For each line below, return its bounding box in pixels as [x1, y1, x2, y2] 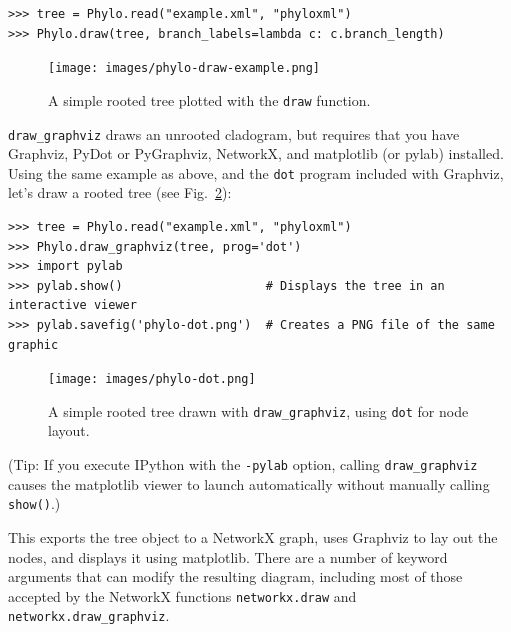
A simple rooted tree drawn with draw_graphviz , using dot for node [48, 400, 469, 421]
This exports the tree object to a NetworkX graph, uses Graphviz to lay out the [8, 526, 498, 547]
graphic [8, 337, 59, 352]
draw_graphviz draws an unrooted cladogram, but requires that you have [8, 123, 460, 144]
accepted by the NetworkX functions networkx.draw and [8, 585, 357, 606]
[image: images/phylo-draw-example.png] [48, 61, 321, 76]
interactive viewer [8, 298, 137, 313]
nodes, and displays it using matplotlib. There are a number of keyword [8, 546, 448, 567]
